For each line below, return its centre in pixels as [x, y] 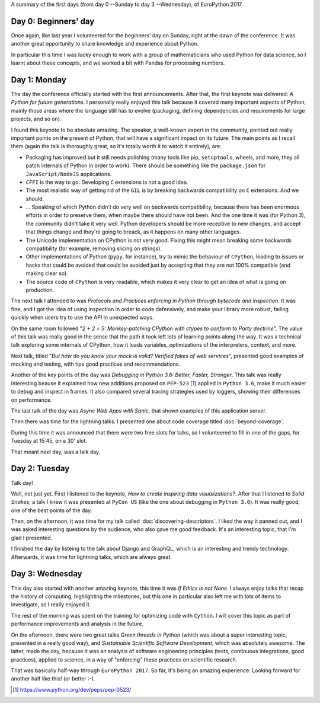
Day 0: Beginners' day [53, 21]
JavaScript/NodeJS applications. [69, 174]
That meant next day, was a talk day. [56, 452]
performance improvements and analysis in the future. [77, 624]
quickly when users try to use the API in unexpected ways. [82, 318]
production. [40, 290]
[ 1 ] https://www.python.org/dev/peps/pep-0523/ [72, 689]
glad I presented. [32, 538]
